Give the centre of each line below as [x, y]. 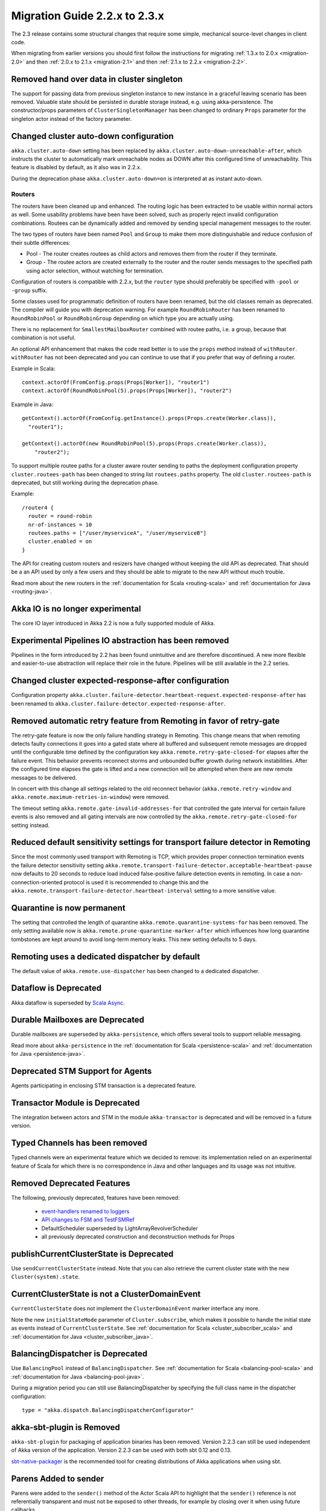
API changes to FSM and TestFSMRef [88, 1220]
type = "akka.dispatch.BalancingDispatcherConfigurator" [108, 1410]
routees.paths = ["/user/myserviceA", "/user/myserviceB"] [117, 533]
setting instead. [30, 825]
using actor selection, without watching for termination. [95, 270]
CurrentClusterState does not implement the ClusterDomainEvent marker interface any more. [136, 1309]
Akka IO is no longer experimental [76, 609]
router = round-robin [60, 516]
